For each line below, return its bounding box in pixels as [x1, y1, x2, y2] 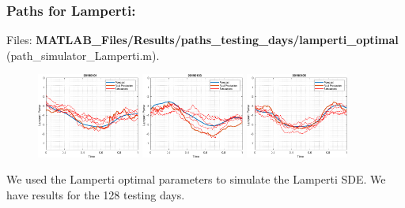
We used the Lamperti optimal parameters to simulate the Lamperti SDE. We [6, 171, 386, 188]
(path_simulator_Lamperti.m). [6, 46, 160, 63]
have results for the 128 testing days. [6, 186, 185, 202]
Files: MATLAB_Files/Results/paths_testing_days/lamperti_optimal [6, 32, 399, 48]
